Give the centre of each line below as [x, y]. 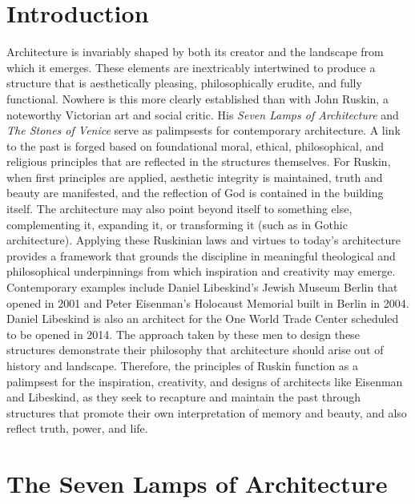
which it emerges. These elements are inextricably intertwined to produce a [191, 67]
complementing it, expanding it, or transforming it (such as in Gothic [177, 224]
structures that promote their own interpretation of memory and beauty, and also [207, 412]
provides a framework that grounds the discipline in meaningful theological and [201, 255]
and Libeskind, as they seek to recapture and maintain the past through [184, 397]
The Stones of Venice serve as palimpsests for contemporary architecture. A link [203, 130]
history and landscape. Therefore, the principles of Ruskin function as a [183, 365]
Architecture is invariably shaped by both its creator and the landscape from [195, 52]
